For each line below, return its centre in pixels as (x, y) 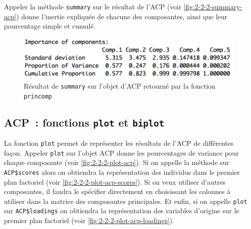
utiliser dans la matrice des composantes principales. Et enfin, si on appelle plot (126, 201)
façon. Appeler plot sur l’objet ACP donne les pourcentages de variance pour (122, 152)
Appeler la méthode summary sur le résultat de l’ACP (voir (93, 6)
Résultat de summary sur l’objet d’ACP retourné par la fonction (120, 85)
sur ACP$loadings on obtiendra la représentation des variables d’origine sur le (122, 211)
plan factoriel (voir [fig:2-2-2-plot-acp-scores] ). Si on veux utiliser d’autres (115, 181)
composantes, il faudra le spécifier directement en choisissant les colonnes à (117, 191)
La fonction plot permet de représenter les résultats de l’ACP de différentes (119, 143)
